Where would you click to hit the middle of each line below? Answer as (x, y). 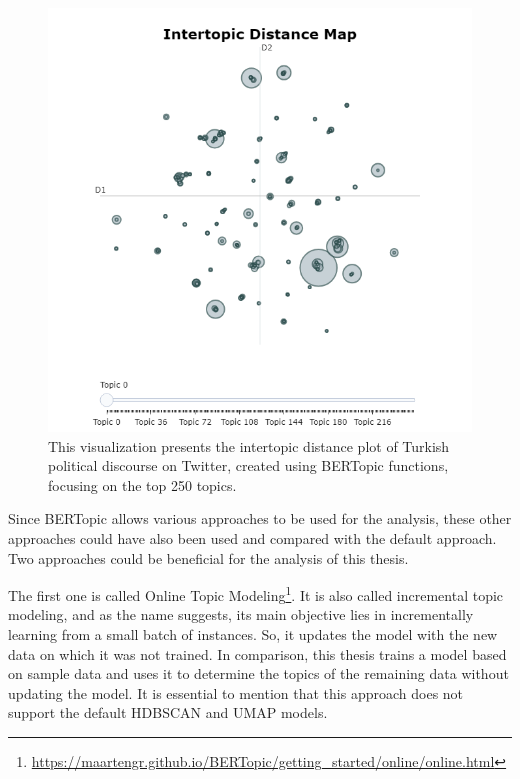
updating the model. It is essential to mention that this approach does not (236, 692)
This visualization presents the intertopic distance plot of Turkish (249, 445)
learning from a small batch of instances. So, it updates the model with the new (253, 634)
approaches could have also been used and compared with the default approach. (252, 537)
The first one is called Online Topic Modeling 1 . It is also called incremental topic (256, 593)
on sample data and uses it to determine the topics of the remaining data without (258, 673)
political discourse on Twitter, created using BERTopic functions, (248, 465)
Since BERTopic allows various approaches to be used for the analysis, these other (260, 518)
